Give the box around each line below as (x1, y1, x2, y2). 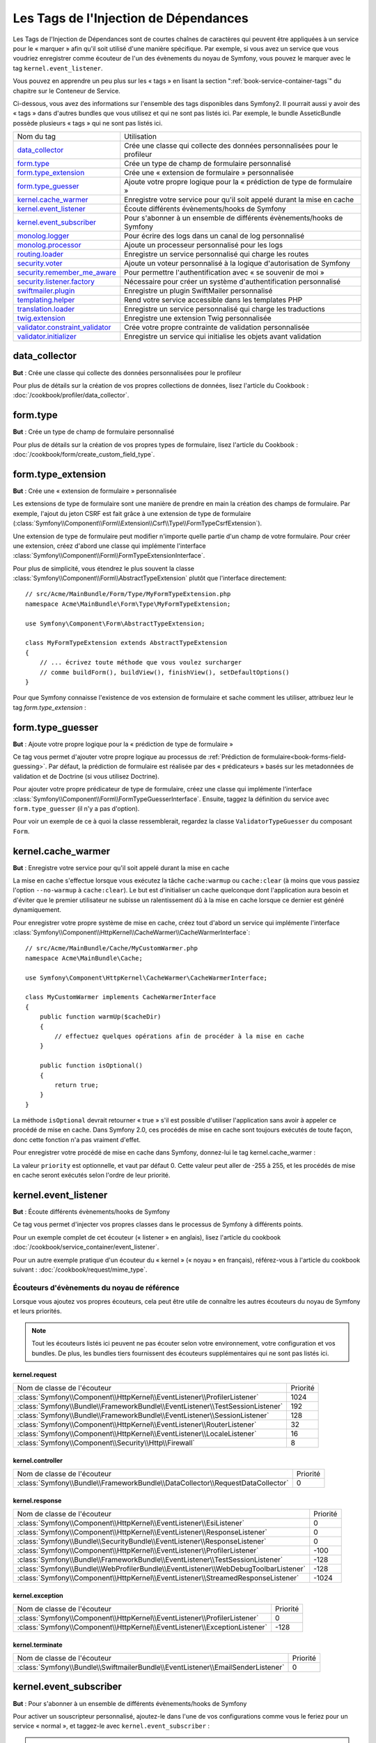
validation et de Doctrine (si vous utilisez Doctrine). (13, 772, 159, 780)
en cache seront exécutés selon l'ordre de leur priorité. (13, 1171, 171, 1180)
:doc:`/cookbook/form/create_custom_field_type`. (13, 450, 155, 459)
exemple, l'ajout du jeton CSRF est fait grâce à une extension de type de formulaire (13, 509, 251, 517)
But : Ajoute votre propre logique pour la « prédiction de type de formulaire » (13, 740, 233, 748)
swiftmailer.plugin (17, 286, 75, 296)
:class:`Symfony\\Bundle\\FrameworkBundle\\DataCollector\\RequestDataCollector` (17, 1478, 289, 1488)
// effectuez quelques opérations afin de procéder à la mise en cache (54, 1032, 304, 1040)
